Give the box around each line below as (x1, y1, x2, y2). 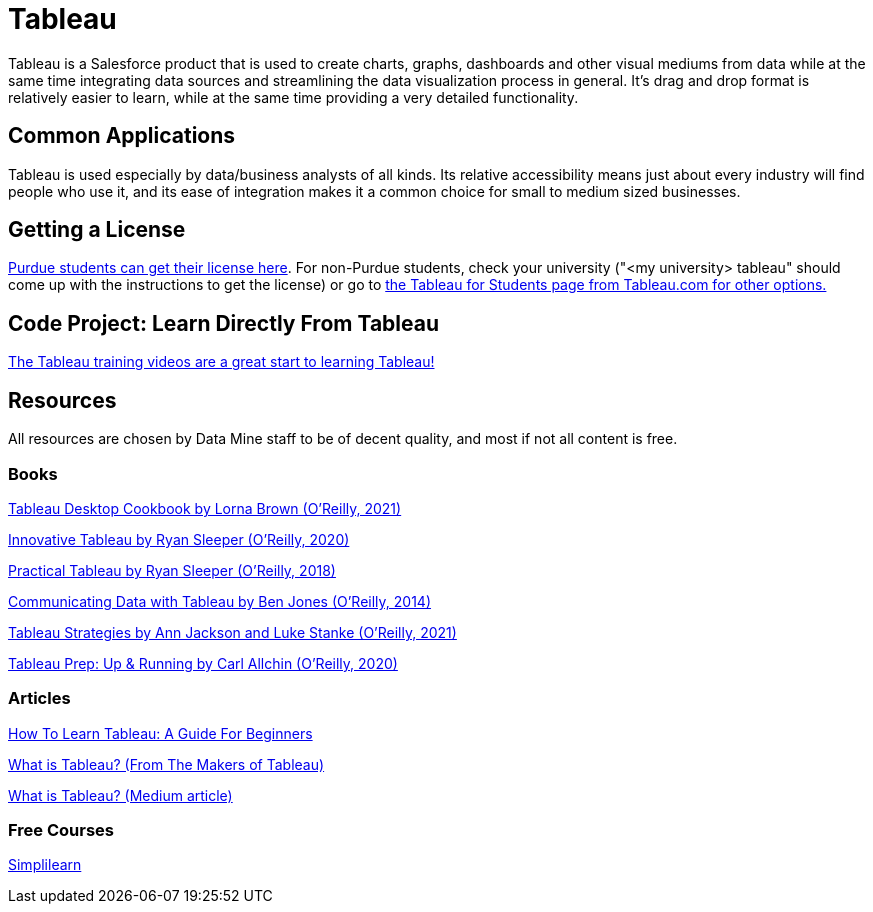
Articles (8, 688, 71, 709)
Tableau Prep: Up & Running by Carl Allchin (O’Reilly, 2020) (8, 654, 398, 672)
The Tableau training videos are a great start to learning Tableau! (8, 353, 435, 371)
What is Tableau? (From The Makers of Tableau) (8, 755, 325, 773)
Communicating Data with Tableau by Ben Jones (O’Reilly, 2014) (8, 592, 432, 610)
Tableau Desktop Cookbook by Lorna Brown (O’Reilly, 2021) (8, 499, 402, 517)
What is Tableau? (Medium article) (8, 786, 233, 804)
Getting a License (8, 217, 186, 243)
